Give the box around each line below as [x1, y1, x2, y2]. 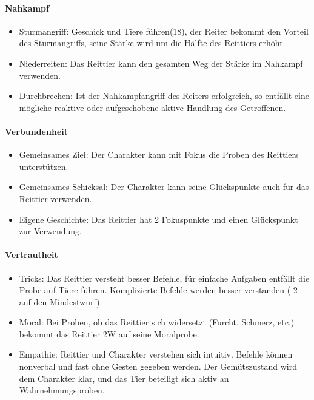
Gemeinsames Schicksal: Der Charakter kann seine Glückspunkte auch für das [19, 180, 309, 193]
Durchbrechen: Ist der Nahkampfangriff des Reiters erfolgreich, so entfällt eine [19, 89, 309, 102]
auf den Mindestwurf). [19, 295, 102, 308]
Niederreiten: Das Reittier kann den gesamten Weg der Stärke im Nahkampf [19, 56, 303, 69]
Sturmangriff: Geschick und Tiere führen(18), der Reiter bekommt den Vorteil [19, 24, 309, 37]
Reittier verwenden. [19, 192, 92, 205]
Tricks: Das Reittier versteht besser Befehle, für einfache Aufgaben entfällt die [19, 271, 310, 284]
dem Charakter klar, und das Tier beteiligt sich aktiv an [19, 371, 229, 384]
